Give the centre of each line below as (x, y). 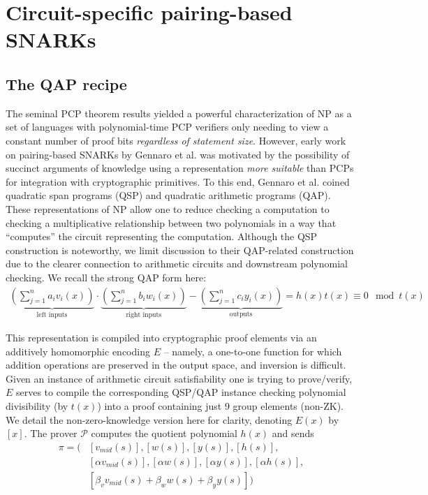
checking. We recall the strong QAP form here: (106, 277)
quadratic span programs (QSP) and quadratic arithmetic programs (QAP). (168, 195)
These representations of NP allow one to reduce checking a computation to (168, 208)
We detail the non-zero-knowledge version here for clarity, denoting (149, 419)
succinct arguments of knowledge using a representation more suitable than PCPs (180, 168)
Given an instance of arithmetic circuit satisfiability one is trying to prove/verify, (179, 378)
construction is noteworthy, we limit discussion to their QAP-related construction (180, 250)
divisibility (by (37, 405)
